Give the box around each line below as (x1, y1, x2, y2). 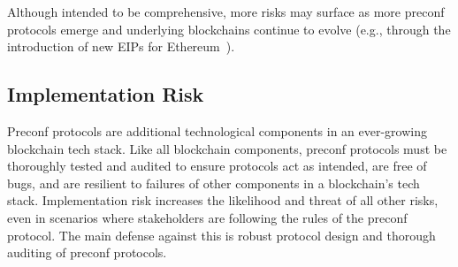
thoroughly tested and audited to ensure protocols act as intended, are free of (7, 156, 427, 175)
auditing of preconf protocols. (7, 243, 167, 262)
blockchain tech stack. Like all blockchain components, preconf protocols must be (7, 139, 447, 157)
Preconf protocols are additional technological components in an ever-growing (7, 121, 428, 140)
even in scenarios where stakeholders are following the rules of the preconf (7, 208, 408, 226)
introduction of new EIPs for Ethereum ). (7, 37, 235, 56)
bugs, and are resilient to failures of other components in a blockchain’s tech (7, 173, 420, 192)
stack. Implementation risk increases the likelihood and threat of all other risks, (7, 191, 439, 210)
